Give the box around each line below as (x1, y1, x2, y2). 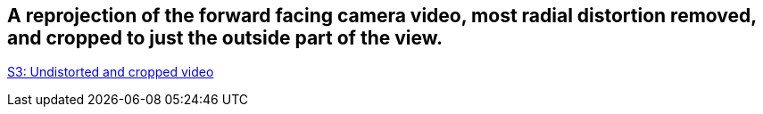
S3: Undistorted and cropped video (7, 64, 214, 80)
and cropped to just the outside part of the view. (7, 27, 444, 49)
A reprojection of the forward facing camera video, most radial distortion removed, (7, 4, 757, 27)
